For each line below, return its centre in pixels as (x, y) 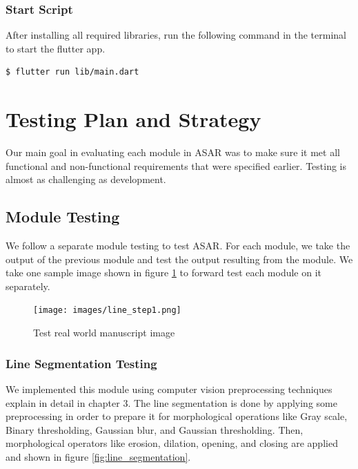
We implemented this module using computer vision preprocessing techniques (169, 389)
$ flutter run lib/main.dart (72, 72)
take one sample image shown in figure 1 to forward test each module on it (164, 272)
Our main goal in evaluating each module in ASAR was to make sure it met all (173, 152)
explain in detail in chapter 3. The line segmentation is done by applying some (171, 402)
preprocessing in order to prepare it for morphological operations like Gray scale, (177, 416)
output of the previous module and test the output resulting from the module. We (179, 259)
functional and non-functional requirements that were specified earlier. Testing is (176, 165)
